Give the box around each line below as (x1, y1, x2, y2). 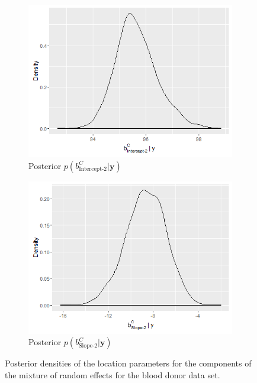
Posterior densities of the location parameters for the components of (5, 357, 252, 369)
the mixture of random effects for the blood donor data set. (5, 368, 220, 381)
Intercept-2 (79, 166, 107, 173)
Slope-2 (79, 342, 98, 349)
